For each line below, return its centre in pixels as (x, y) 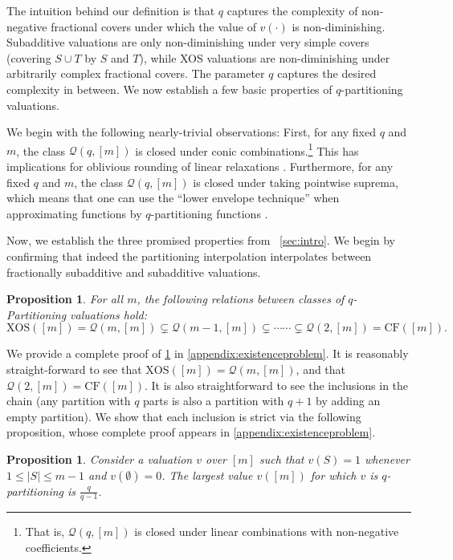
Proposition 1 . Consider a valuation (100, 459)
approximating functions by (74, 213)
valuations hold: (108, 314)
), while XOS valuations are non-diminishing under (265, 57)
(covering (29, 57)
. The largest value (207, 475)
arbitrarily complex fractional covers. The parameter (136, 73)
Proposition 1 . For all (65, 299)
